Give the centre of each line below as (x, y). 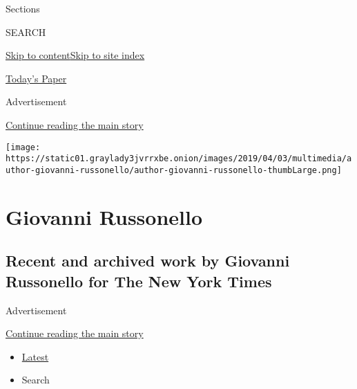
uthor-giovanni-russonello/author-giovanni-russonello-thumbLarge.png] (174, 170)
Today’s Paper (36, 78)
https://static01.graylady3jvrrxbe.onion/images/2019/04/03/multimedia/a (179, 159)
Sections (23, 8)
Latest (35, 356)
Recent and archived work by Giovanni (148, 261)
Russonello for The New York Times (139, 281)
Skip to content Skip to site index (75, 55)
